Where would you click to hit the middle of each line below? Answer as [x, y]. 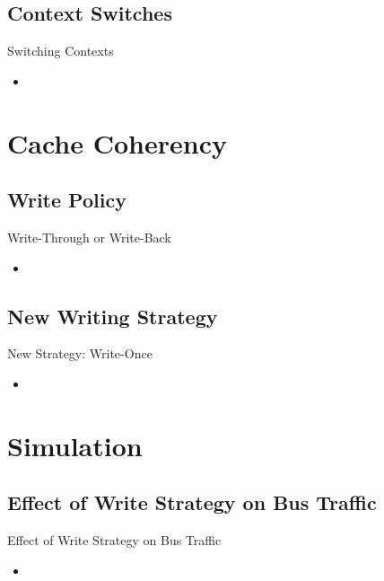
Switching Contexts [61, 51]
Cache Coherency [117, 142]
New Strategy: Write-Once [80, 353]
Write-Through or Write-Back [89, 237]
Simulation [75, 445]
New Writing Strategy [113, 316]
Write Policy [67, 200]
